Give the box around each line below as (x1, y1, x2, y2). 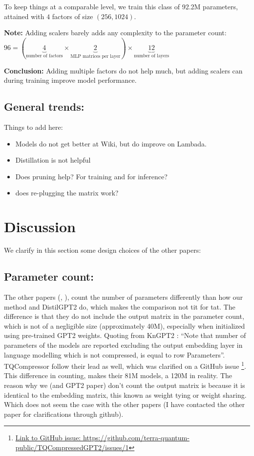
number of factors (25, 53, 63, 59)
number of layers (134, 53, 169, 59)
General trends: (4, 99, 85, 114)
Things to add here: (4, 122, 63, 132)
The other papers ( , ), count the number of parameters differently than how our (4, 292, 243, 302)
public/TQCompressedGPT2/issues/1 (15, 442, 129, 452)
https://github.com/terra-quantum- (83, 432, 190, 443)
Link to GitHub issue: (15, 432, 81, 443)
